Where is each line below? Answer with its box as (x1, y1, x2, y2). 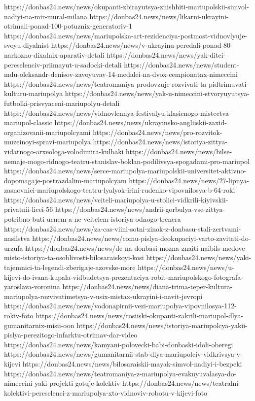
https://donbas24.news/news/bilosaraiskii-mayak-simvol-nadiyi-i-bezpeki (22, 358, 242, 368)
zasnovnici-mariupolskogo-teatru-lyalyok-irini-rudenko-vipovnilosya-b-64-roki (4, 185, 235, 195)
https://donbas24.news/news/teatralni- (122, 378, 241, 388)
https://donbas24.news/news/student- (124, 59, 239, 69)
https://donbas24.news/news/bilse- (126, 146, 232, 156)
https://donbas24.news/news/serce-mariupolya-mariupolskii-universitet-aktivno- (4, 166, 247, 176)
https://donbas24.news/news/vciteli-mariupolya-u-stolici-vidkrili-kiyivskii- (4, 194, 228, 204)
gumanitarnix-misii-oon (4, 320, 74, 330)
